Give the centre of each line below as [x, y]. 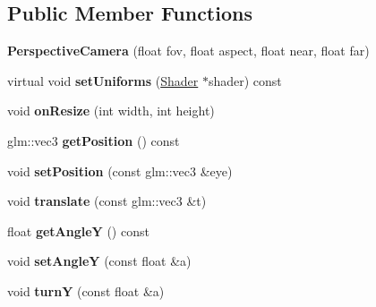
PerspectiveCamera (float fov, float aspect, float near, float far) [188, 51]
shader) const [245, 80]
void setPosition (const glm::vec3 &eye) [120, 171]
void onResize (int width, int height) [111, 111]
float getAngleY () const [78, 230]
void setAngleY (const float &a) [99, 261]
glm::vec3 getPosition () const [94, 140]
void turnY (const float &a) [86, 290]
